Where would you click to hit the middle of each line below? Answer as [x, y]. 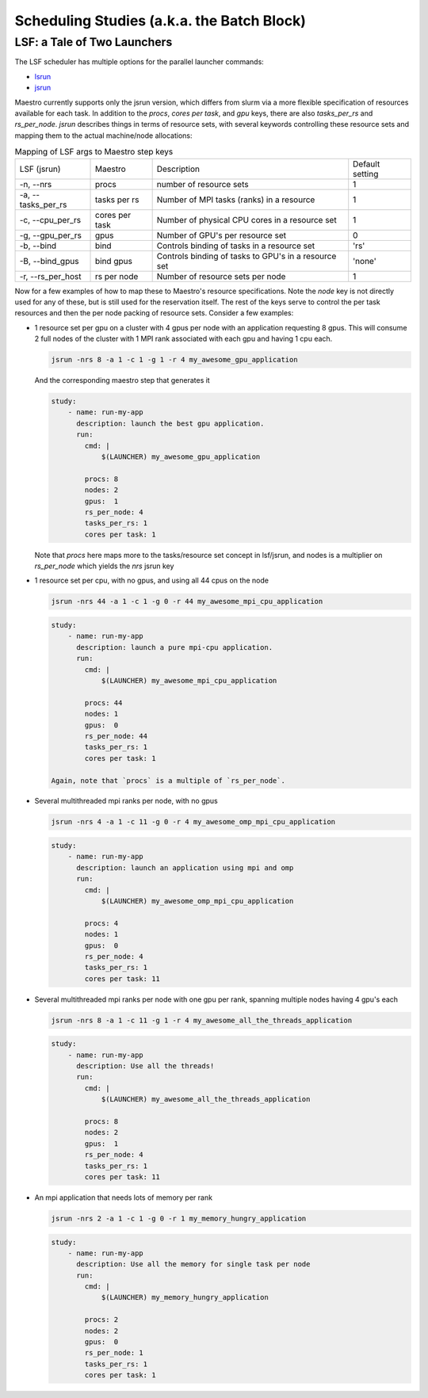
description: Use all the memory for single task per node [193, 1264]
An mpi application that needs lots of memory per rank [124, 1197]
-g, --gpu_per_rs [51, 235]
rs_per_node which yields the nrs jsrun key [104, 566]
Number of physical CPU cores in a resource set [246, 220]
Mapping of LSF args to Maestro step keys [94, 152]
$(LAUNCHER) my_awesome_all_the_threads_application [206, 1099]
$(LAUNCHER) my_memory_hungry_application [185, 1297]
